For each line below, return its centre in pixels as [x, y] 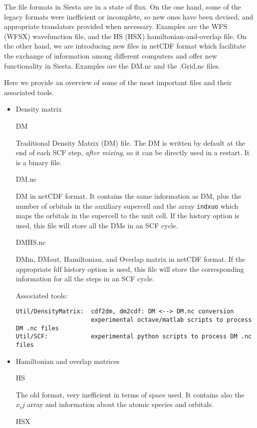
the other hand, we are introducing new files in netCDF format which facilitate [125, 46]
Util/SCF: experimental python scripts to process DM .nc [134, 337]
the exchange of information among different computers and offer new [111, 55]
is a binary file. [39, 162]
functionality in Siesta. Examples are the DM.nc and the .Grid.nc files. [112, 65]
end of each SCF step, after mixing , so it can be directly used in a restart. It [133, 152]
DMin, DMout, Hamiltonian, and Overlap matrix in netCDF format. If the [130, 259]
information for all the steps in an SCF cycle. [85, 279]
